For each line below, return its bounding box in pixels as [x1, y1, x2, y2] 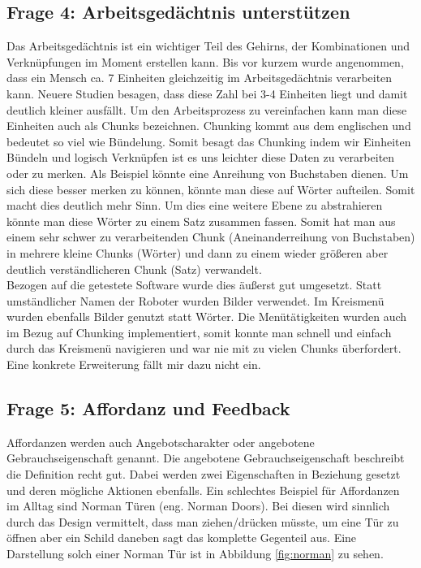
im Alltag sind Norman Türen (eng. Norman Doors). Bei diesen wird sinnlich [6, 497, 390, 514]
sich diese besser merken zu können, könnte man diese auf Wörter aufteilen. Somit [6, 180, 415, 197]
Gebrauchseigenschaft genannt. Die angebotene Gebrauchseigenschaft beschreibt [6, 449, 405, 466]
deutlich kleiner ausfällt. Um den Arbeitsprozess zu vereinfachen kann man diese [6, 101, 407, 118]
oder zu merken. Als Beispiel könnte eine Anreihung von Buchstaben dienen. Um [6, 164, 409, 181]
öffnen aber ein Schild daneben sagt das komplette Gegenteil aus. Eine [6, 529, 357, 546]
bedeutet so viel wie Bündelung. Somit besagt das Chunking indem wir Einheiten [6, 132, 411, 150]
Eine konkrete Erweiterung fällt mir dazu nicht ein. [6, 356, 261, 373]
